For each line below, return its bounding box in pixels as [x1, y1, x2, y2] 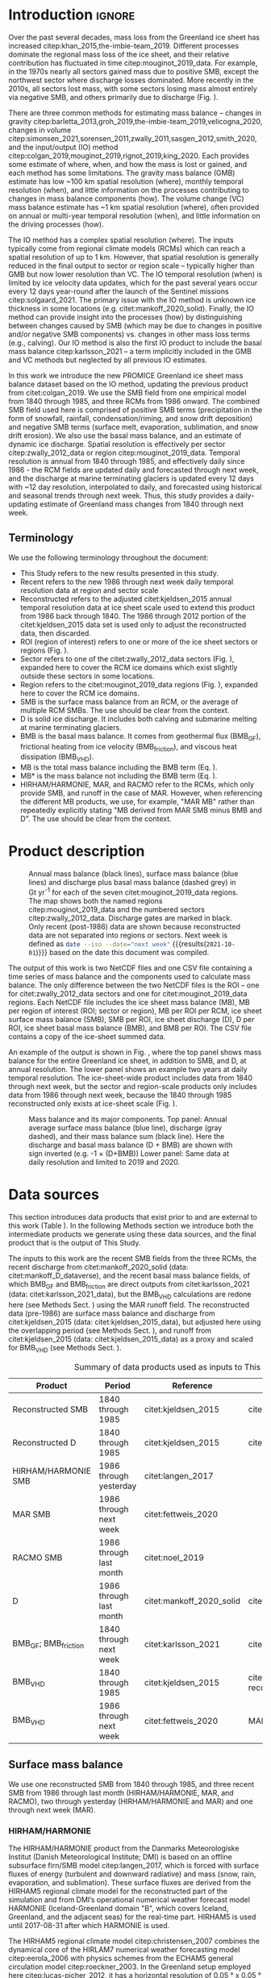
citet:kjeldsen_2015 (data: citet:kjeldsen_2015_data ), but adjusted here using [8, 1317, 261, 1327]
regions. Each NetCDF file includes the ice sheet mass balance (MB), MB [8, 997, 250, 1007]
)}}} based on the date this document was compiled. [35, 947, 210, 957]
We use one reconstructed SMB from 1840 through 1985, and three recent [8, 1779, 255, 1788]
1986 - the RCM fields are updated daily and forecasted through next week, [8, 465, 260, 474]
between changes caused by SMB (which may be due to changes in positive [8, 320, 263, 330]
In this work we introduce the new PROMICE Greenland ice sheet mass [8, 370, 244, 380]
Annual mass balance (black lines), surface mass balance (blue [28, 869, 239, 878]
